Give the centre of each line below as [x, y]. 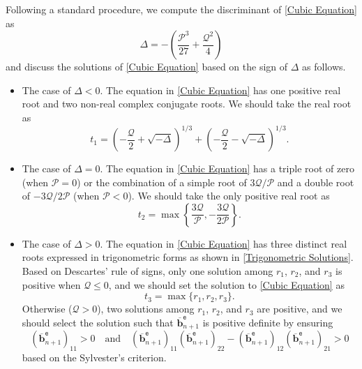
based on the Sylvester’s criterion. [94, 357]
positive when [51, 284]
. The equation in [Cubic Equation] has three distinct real [224, 243]
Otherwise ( [47, 309]
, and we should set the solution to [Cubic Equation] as [226, 284]
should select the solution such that [98, 322]
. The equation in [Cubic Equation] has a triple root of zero [227, 168]
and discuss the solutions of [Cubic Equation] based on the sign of [147, 67]
